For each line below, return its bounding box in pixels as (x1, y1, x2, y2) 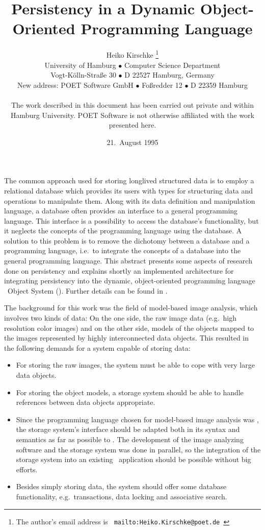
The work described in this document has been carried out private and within (11, 99, 254, 110)
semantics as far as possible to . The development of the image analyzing (16, 433, 244, 444)
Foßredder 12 (142, 79, 182, 90)
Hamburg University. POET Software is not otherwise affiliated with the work (11, 109, 254, 120)
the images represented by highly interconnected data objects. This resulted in (4, 332, 249, 343)
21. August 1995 (107, 136, 158, 147)
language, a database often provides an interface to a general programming (4, 205, 238, 216)
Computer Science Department (124, 59, 221, 70)
